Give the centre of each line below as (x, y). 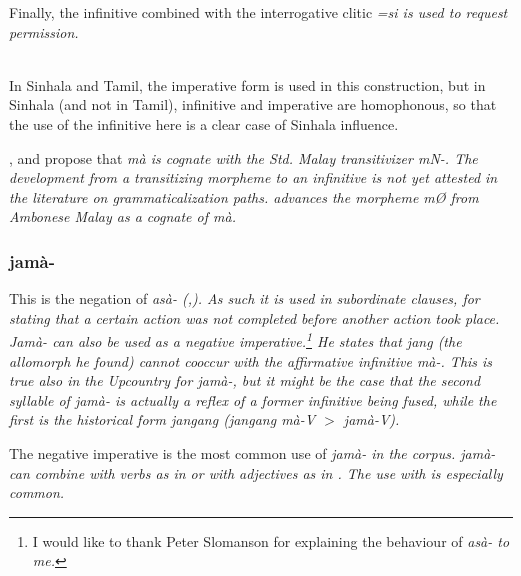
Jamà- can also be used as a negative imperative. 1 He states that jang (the (235, 339)
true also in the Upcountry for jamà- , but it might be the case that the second (245, 380)
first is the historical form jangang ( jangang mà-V (162, 419)
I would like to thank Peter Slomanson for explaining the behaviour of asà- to (271, 540)
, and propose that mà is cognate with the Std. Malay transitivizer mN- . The (243, 157)
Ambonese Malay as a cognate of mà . (122, 216)
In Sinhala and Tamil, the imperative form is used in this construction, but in (247, 84)
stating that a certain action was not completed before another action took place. (254, 317)
